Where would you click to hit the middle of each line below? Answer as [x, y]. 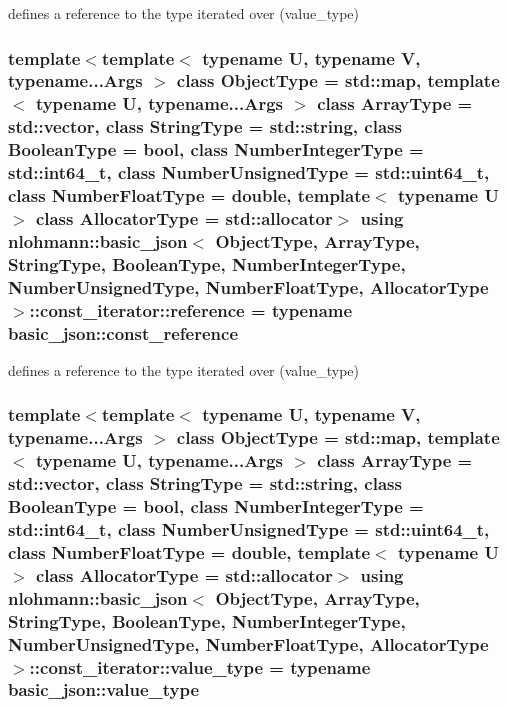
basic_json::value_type [104, 689]
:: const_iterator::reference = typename [191, 309]
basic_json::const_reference [123, 332]
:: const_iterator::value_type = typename [200, 666]
